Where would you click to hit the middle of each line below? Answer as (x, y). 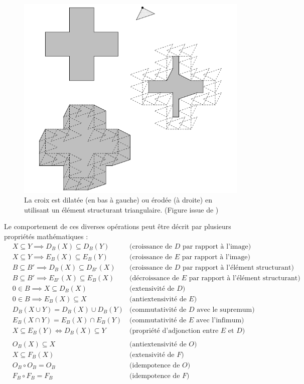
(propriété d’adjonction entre (174, 331)
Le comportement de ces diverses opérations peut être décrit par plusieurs (118, 226)
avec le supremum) (226, 310)
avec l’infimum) (220, 320)
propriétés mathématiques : (46, 236)
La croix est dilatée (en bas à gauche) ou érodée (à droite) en (118, 200)
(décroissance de (155, 278)
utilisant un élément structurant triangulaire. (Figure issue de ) (121, 209)
